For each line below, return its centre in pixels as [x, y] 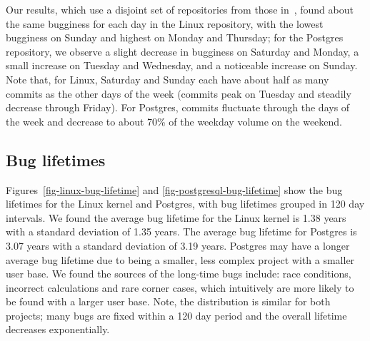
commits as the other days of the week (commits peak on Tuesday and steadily [179, 93]
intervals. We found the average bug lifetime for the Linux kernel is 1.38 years [176, 217]
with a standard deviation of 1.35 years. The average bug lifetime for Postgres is [181, 231]
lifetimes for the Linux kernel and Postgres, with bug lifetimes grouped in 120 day [185, 204]
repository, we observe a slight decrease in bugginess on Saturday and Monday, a [182, 51]
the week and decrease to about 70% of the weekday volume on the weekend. [174, 121]
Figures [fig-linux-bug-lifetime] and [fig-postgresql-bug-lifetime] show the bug [174, 189]
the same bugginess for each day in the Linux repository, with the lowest [165, 23]
